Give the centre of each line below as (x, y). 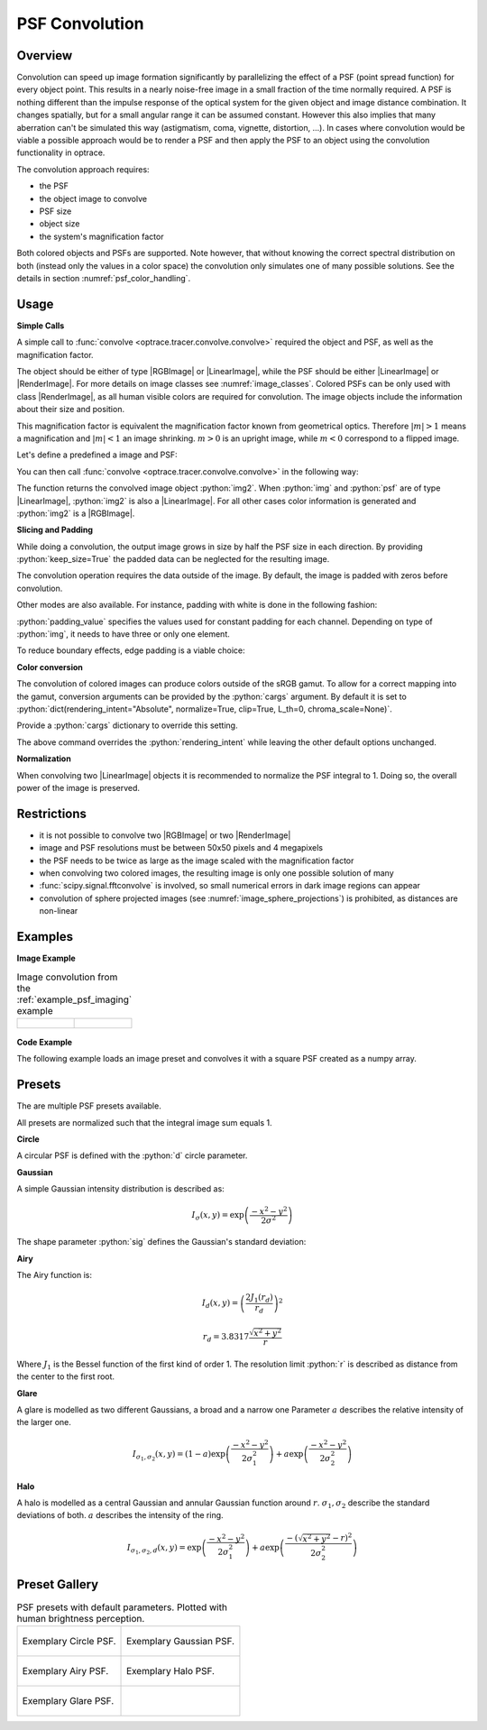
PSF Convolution (80, 23)
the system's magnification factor (101, 236)
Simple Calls (41, 326)
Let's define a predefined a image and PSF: (97, 455)
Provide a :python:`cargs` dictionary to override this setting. (127, 725)
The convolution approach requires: (83, 169)
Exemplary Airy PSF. (65, 1671)
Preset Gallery (58, 1584)
